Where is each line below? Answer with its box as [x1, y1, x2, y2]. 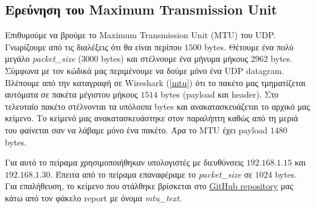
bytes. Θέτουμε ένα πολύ [204, 40, 294, 53]
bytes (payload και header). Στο [160, 88, 279, 101]
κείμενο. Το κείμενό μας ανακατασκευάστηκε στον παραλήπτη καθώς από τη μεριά [5, 112, 299, 124]
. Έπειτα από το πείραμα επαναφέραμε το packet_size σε [50, 167, 252, 180]
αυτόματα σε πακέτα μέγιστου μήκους [5, 88, 138, 101]
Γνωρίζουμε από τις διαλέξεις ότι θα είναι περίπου [5, 40, 182, 53]
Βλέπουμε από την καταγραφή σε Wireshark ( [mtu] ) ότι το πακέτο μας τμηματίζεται [5, 76, 306, 89]
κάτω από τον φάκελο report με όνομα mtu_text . [5, 191, 182, 204]
